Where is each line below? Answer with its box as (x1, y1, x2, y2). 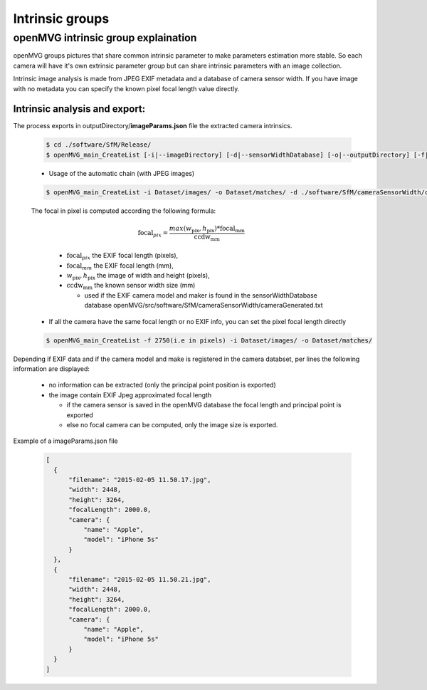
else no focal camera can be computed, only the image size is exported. (66, 420, 278, 429)
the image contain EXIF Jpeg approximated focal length (48, 390, 212, 399)
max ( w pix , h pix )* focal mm (169, 224, 245, 234)
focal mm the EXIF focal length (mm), (66, 261, 174, 271)
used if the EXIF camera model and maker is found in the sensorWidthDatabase (84, 291, 318, 299)
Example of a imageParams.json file (13, 437, 118, 445)
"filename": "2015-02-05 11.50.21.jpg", (68, 575, 211, 583)
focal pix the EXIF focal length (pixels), (66, 251, 179, 261)
